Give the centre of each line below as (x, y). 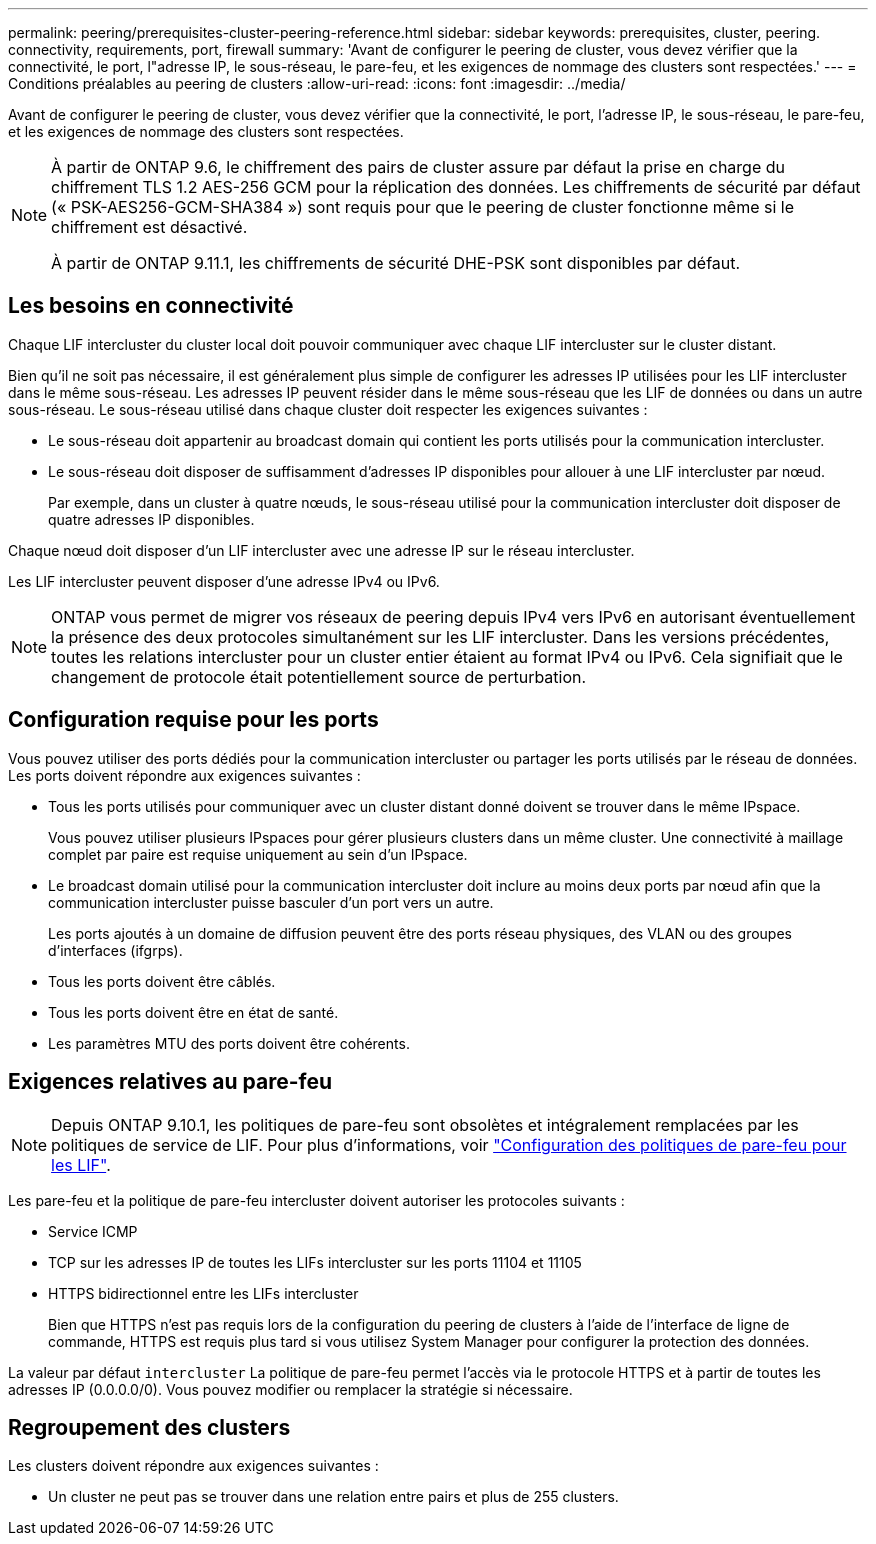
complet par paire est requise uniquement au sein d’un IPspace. (258, 854)
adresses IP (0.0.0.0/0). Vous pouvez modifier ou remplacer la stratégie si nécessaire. (290, 1389)
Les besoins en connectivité (151, 306)
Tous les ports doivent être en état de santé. (193, 1012)
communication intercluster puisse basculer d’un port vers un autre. (271, 902)
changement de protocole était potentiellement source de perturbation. (319, 676)
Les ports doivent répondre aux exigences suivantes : (184, 775)
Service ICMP (93, 1231)
